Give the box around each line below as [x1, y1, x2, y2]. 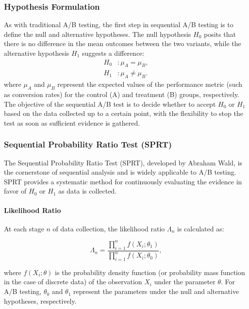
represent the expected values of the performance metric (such [57, 79, 243, 89]
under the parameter [154, 276, 216, 287]
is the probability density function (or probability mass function [55, 267, 245, 277]
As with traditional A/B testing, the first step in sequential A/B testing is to [4, 19, 233, 30]
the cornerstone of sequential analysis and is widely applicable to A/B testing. [4, 167, 236, 177]
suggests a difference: [82, 48, 145, 58]
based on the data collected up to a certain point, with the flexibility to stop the [4, 108, 243, 118]
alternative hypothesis [4, 48, 69, 58]
